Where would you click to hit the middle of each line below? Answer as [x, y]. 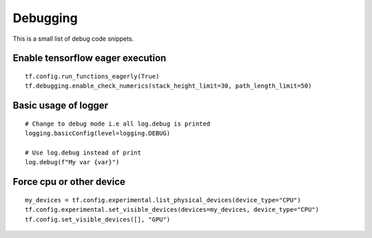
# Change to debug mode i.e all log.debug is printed [117, 123]
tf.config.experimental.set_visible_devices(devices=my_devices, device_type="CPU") [172, 210]
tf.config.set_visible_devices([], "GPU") [98, 219]
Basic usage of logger [61, 106]
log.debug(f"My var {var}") [72, 162]
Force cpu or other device [69, 182]
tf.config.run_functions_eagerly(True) [92, 76]
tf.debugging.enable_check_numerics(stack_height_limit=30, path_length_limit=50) [168, 86]
